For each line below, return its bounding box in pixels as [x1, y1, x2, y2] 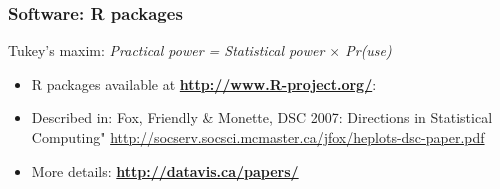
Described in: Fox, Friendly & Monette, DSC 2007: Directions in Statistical [31, 107, 493, 128]
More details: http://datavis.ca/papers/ [31, 160, 299, 181]
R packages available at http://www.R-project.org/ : [31, 73, 377, 94]
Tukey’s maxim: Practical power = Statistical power [8, 40, 325, 61]
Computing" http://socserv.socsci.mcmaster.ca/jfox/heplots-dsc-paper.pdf [31, 127, 485, 147]
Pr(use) [345, 40, 392, 61]
